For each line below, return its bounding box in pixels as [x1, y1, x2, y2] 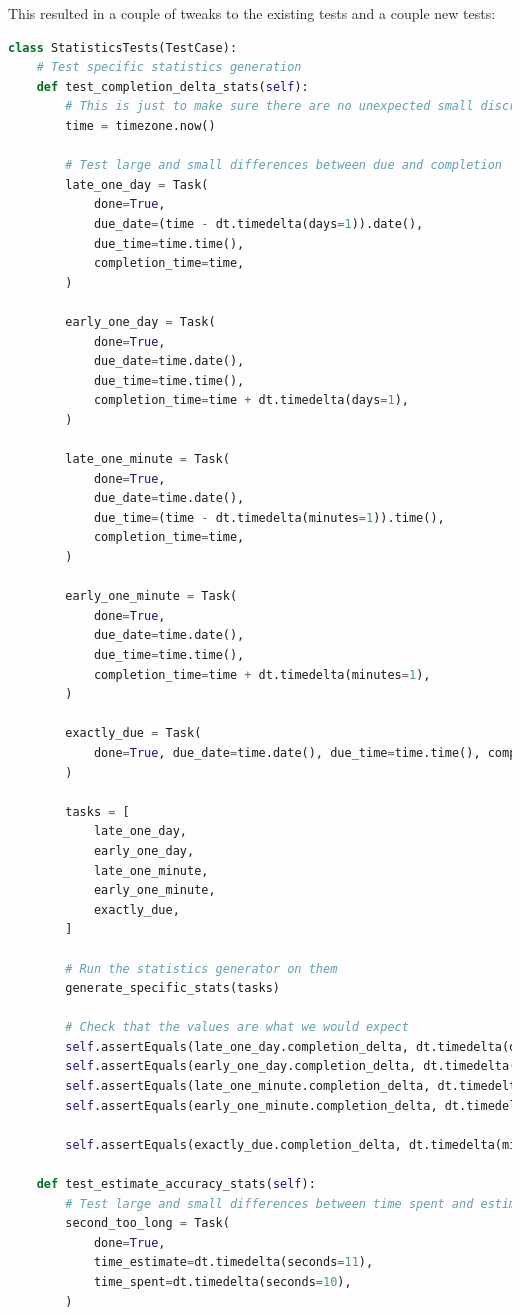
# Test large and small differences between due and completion [65, 158, 502, 173]
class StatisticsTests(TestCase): [8, 40, 238, 55]
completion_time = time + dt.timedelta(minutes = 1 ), [93, 667, 431, 682]
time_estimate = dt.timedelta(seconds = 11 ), [93, 1255, 374, 1270]
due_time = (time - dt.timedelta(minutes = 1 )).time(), [93, 510, 445, 525]
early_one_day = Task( [65, 314, 216, 329]
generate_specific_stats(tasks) [65, 981, 281, 996]
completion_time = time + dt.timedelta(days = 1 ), [93, 393, 409, 408]
